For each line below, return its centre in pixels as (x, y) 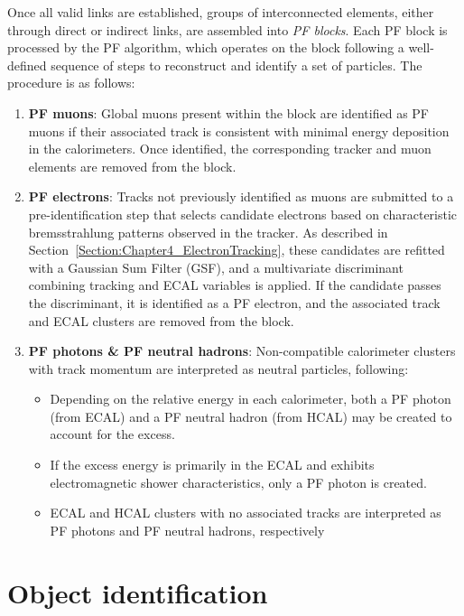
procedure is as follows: (71, 83)
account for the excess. (112, 434)
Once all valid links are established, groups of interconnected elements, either (221, 12)
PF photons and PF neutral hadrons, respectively (187, 530)
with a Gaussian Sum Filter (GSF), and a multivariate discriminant (216, 267)
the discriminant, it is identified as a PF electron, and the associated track (234, 302)
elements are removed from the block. (132, 166)
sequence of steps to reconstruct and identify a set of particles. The (237, 65)
